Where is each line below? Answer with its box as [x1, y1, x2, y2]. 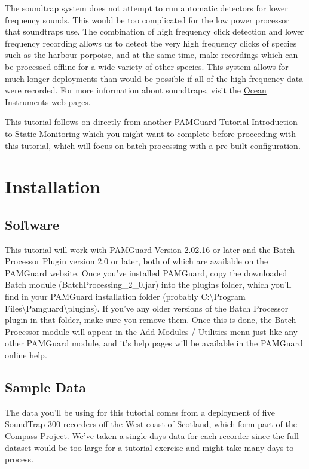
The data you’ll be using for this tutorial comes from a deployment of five [5, 406, 275, 418]
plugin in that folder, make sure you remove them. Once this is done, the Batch [5, 313, 296, 326]
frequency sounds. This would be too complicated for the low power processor [5, 13, 289, 26]
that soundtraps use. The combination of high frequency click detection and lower [5, 25, 304, 38]
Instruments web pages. [5, 95, 91, 108]
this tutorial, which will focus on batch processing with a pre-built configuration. [5, 139, 301, 151]
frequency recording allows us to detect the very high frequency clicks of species [5, 36, 297, 49]
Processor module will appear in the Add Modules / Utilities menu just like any [5, 325, 298, 337]
